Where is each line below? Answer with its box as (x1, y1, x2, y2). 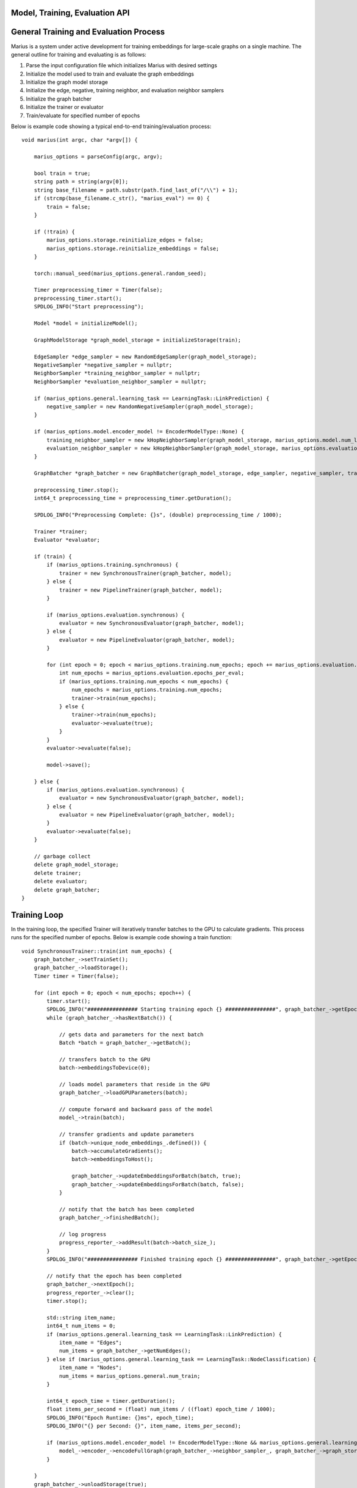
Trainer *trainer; (33, 528, 88, 535)
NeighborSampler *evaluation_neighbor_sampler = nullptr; (33, 378, 207, 385)
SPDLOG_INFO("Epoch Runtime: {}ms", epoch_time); (46, 1414, 195, 1421)
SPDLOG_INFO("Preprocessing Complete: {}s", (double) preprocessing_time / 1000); (33, 512, 282, 518)
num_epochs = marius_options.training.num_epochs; (71, 686, 223, 693)
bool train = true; (33, 170, 91, 177)
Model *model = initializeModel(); (33, 320, 138, 327)
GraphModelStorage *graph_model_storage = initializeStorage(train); (33, 336, 242, 343)
